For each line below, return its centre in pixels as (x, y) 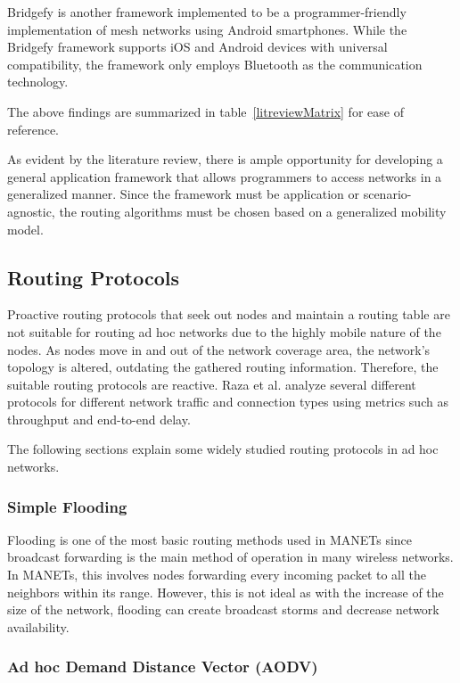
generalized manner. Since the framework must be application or (183, 194)
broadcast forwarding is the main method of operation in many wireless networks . (230, 557)
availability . (38, 626)
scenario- (387, 194)
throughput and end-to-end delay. (99, 419)
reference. (33, 129)
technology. (38, 82)
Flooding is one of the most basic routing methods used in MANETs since (210, 539)
